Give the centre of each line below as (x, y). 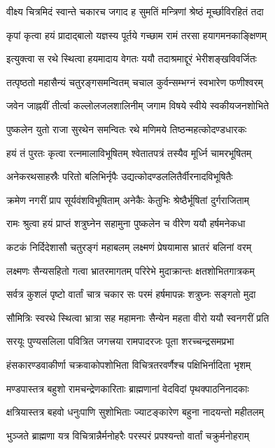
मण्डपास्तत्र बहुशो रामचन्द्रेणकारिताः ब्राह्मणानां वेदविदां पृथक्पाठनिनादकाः (128, 388)
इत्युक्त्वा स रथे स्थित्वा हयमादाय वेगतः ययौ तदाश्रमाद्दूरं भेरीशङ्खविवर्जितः (132, 59)
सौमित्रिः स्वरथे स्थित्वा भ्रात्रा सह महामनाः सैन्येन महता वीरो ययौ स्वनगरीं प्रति (138, 317)
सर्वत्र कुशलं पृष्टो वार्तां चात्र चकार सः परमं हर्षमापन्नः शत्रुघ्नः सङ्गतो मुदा (131, 294)
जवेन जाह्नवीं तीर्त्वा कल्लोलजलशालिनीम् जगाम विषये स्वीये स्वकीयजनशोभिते (138, 106)
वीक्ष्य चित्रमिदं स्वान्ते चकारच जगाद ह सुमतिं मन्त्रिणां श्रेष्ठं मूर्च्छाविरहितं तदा (135, 11)
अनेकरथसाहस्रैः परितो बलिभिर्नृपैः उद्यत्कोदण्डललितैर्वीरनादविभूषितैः (120, 176)
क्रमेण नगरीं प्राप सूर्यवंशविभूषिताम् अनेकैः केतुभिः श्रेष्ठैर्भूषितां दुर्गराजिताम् (128, 199)
